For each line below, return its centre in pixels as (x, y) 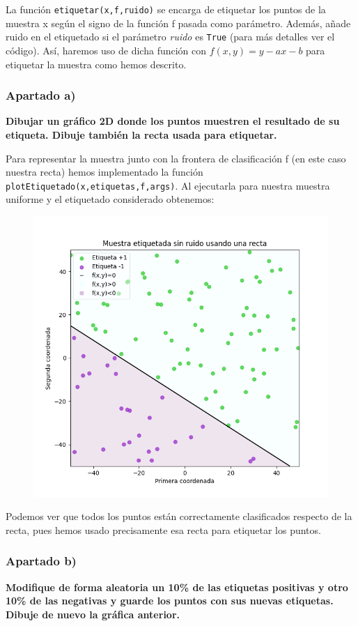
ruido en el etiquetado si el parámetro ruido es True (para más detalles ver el (170, 37)
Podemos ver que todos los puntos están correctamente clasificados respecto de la (179, 516)
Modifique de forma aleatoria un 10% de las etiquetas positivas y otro (177, 587)
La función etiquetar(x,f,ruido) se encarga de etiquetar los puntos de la (166, 9)
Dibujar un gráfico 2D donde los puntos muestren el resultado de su (173, 121)
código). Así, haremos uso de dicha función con (106, 50)
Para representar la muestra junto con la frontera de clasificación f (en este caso (176, 158)
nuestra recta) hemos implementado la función (104, 172)
